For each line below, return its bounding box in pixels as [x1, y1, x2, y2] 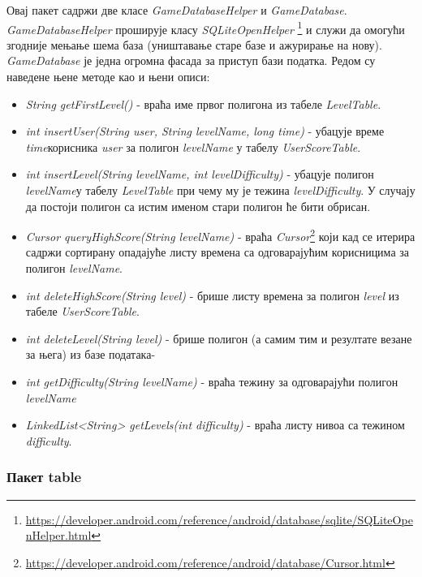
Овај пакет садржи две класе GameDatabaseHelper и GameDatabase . [6, 2, 347, 18]
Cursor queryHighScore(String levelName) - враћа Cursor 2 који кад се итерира [25, 226, 416, 244]
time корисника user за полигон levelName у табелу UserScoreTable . [25, 138, 361, 155]
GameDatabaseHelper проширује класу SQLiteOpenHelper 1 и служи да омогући [6, 18, 405, 37]
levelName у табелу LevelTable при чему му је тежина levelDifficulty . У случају [25, 182, 416, 198]
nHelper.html [25, 527, 92, 544]
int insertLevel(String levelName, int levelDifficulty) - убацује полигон [25, 166, 374, 183]
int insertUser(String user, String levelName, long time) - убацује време [25, 123, 385, 140]
